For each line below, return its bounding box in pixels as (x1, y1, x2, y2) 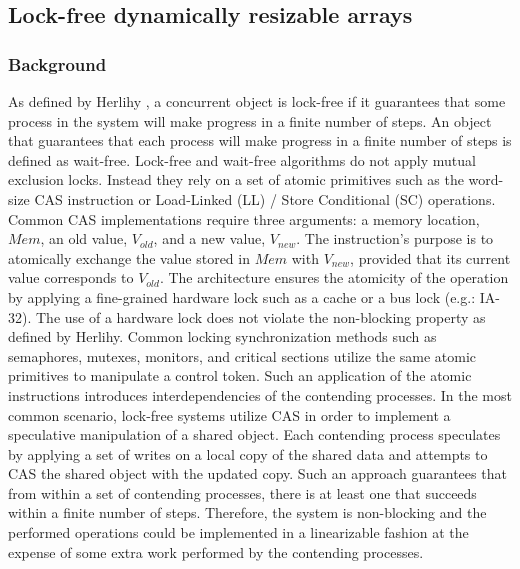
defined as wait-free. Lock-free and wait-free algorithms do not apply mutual (8, 149, 476, 170)
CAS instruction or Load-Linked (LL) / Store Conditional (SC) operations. (34, 188, 496, 209)
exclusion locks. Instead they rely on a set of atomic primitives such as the (8, 169, 464, 190)
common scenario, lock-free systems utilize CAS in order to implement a (8, 404, 451, 425)
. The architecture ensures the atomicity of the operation (159, 267, 509, 288)
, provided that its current (350, 247, 511, 268)
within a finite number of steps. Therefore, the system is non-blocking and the (8, 502, 487, 523)
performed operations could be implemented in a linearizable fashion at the (8, 522, 469, 543)
